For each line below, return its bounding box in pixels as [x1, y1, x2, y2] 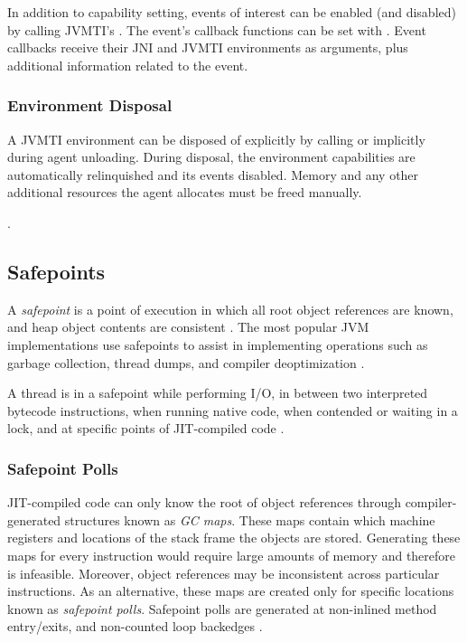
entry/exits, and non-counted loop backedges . [7, 617, 263, 636]
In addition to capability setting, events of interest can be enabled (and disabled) [7, 3, 456, 21]
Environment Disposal [7, 94, 173, 117]
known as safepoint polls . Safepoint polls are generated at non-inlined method [7, 599, 437, 618]
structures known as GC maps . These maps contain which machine [64, 510, 435, 529]
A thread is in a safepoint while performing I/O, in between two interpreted [7, 383, 428, 402]
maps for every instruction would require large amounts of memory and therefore [7, 545, 456, 564]
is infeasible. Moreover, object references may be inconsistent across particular [7, 563, 440, 582]
